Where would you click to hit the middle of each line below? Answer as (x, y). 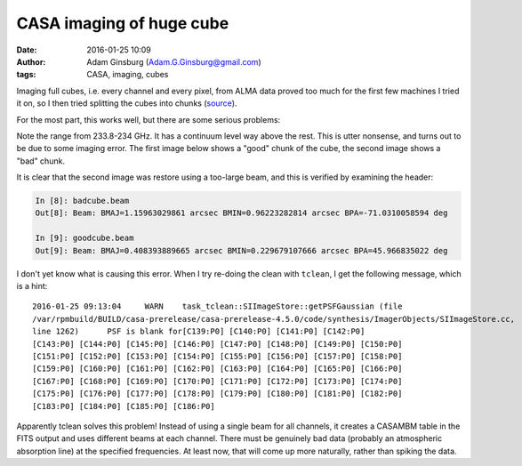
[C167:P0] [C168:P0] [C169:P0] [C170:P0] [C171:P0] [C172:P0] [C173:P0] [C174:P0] (217, 381)
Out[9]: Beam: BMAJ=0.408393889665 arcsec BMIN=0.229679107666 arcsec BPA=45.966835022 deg (241, 250)
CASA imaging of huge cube (123, 23)
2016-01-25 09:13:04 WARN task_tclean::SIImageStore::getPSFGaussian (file (217, 306)
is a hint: (32, 285)
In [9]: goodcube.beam (84, 238)
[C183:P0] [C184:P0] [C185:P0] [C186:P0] (124, 406)
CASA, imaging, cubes (128, 75)
